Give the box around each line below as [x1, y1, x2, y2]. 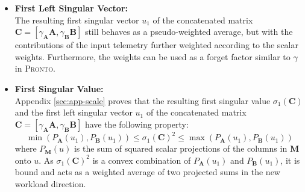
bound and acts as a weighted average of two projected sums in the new [14, 166, 280, 178]
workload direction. [14, 178, 86, 190]
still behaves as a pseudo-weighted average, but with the [84, 25, 293, 38]
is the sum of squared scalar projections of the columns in [74, 142, 288, 155]
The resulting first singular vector [14, 13, 139, 26]
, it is [280, 153, 300, 166]
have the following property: [84, 117, 189, 130]
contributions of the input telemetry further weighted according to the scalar [14, 39, 298, 51]
